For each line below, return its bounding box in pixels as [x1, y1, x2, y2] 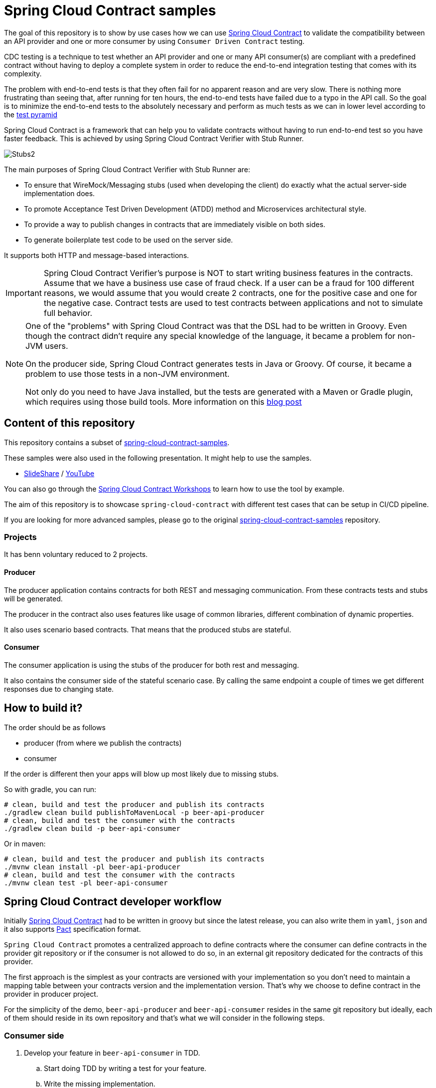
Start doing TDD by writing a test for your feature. [44, 1064, 207, 1073]
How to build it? [4, 702, 83, 715]
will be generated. [4, 594, 63, 603]
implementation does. [24, 189, 95, 198]
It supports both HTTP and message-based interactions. [4, 251, 189, 260]
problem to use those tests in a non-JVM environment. [25, 368, 230, 379]
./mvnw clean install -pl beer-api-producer [4, 862, 181, 871]
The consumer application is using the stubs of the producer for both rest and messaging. [4, 660, 299, 669]
